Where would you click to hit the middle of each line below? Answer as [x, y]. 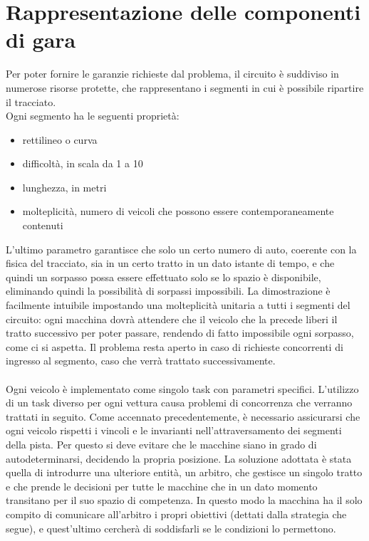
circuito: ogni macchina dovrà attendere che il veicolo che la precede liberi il [172, 319]
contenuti [43, 225]
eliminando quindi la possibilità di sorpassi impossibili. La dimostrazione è [168, 291]
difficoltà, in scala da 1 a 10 [83, 163]
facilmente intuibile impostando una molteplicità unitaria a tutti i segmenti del [178, 305]
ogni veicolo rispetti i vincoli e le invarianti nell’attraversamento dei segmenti [174, 430]
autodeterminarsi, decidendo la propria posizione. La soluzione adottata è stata [179, 458]
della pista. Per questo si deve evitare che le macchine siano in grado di [161, 444]
